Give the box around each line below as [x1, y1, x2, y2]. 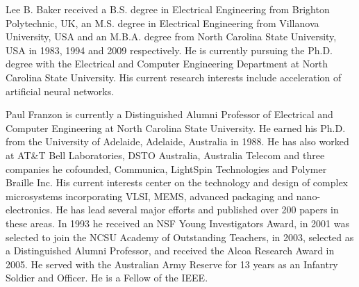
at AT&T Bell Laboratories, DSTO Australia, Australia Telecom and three [6, 147, 325, 162]
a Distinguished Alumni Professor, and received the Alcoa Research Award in [6, 243, 335, 258]
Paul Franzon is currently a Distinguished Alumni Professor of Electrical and [6, 107, 333, 122]
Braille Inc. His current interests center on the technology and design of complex [6, 175, 348, 190]
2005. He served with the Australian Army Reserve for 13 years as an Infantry [6, 256, 338, 271]
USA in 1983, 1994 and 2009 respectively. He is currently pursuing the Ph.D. [6, 42, 333, 57]
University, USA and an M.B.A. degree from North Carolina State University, [6, 29, 337, 44]
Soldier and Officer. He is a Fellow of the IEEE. [6, 270, 208, 285]
